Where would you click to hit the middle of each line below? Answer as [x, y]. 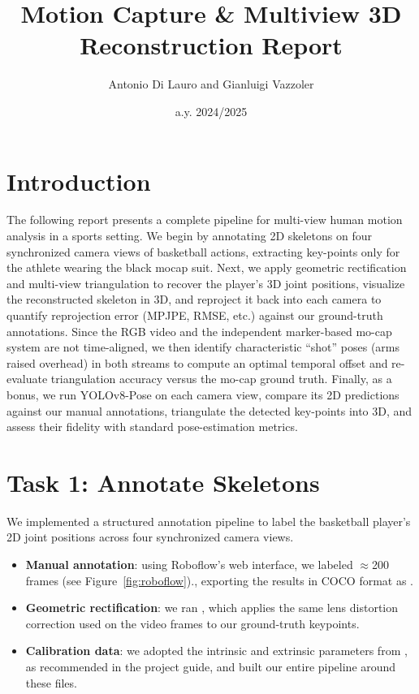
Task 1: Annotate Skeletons [163, 482]
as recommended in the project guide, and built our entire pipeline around [211, 667]
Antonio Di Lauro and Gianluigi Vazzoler [211, 84]
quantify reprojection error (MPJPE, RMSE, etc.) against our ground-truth [195, 315]
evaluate [27, 379]
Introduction [79, 181]
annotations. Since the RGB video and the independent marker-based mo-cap [199, 331]
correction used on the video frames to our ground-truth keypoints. [192, 623]
